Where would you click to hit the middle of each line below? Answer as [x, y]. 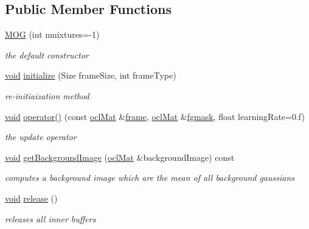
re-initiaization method [47, 95]
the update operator [41, 137]
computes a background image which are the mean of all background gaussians [150, 178]
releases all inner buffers [50, 218]
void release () [31, 198]
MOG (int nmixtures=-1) [52, 34]
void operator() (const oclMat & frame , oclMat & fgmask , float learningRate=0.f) [155, 116]
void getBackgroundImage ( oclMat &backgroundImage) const [120, 157]
